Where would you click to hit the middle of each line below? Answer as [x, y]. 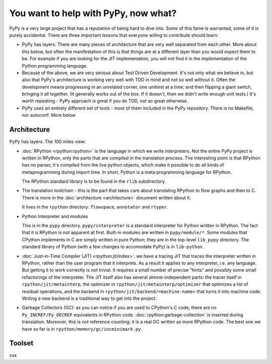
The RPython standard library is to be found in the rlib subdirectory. [94, 181]
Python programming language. [55, 66]
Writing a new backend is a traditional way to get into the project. [89, 298]
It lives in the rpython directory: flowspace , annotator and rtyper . [95, 207]
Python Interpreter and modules [55, 216]
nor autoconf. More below [49, 115]
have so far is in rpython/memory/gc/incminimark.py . [82, 329]
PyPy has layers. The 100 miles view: [48, 142]
